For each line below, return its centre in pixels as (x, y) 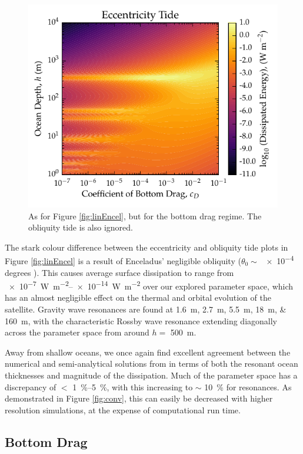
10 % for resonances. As (248, 386)
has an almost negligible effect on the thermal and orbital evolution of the (138, 297)
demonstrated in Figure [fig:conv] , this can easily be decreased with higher (139, 398)
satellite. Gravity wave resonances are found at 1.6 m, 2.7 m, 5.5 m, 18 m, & (146, 309)
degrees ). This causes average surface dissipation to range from (119, 272)
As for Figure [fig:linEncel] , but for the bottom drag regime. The (145, 216)
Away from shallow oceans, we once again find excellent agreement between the (148, 352)
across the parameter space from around (77, 332)
